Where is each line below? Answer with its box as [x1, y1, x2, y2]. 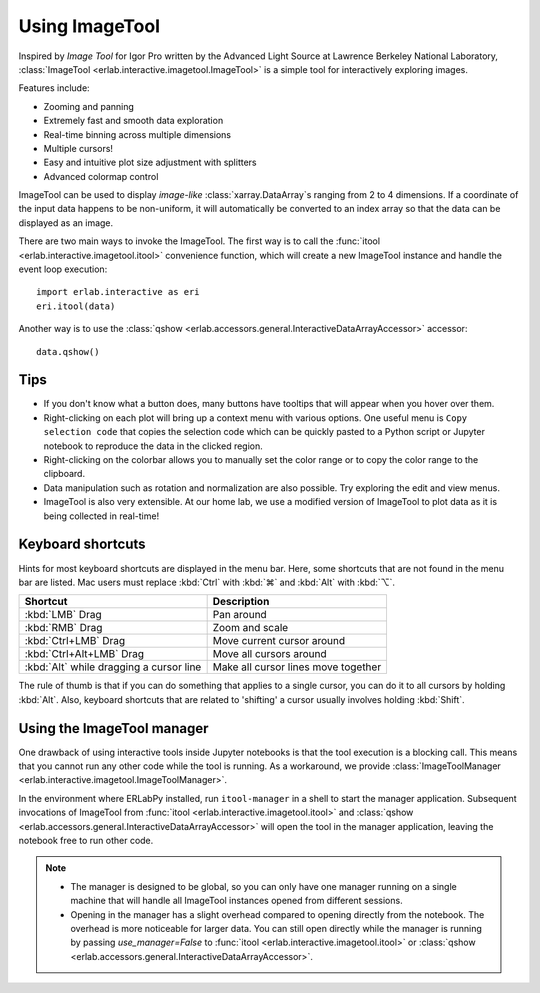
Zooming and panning [43, 100, 135, 112]
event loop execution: [18, 263, 108, 275]
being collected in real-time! [43, 510, 160, 522]
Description [212, 595, 270, 609]
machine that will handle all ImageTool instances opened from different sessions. [70, 895, 404, 907]
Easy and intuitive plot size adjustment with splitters [43, 156, 257, 169]
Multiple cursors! [43, 142, 114, 154]
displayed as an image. [18, 216, 114, 229]
